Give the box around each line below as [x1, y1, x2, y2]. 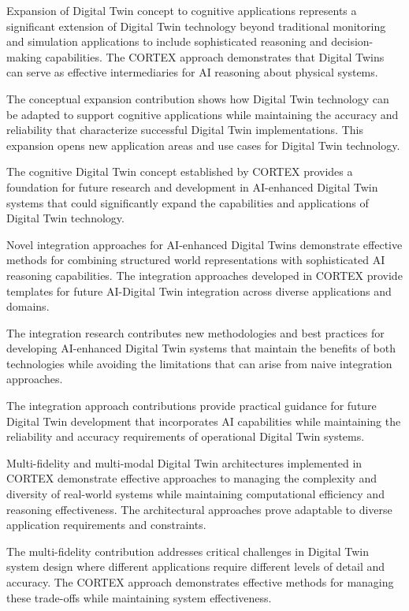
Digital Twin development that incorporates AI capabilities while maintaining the [6, 412, 401, 429]
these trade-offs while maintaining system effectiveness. [6, 589, 272, 605]
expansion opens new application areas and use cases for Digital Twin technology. [6, 136, 400, 153]
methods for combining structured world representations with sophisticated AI [6, 251, 385, 268]
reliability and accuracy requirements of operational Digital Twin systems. [6, 428, 365, 445]
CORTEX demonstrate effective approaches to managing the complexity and [6, 470, 377, 486]
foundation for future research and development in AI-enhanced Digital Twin [6, 178, 378, 195]
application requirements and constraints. [6, 516, 206, 533]
